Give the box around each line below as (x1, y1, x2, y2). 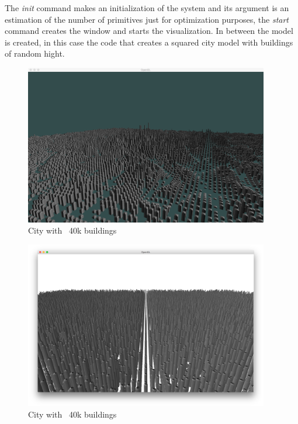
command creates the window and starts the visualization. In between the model (5, 25, 293, 37)
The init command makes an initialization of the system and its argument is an (5, 2, 289, 13)
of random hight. (5, 47, 65, 60)
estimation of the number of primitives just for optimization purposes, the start (5, 13, 289, 25)
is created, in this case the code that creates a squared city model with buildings (5, 36, 293, 48)
